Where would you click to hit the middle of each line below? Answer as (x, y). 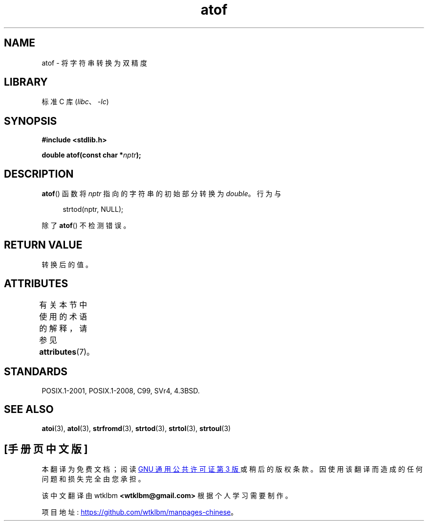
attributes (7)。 (67, 352)
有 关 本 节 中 (63, 305)
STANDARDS (36, 372)
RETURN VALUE (43, 245)
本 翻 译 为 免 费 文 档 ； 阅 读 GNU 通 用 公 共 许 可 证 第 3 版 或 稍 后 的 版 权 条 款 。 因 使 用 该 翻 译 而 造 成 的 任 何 (232, 469)
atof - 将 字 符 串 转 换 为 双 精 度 (95, 63)
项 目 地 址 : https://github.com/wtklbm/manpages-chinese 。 (140, 512)
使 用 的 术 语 (63, 316)
